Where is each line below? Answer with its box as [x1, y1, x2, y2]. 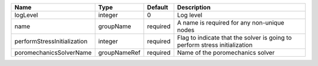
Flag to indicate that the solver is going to [177, 34, 292, 41]
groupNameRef [98, 48, 141, 57]
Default [147, 4, 168, 11]
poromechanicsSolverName [14, 48, 92, 57]
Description [177, 4, 211, 11]
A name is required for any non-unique [177, 19, 285, 26]
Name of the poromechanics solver [177, 48, 275, 57]
